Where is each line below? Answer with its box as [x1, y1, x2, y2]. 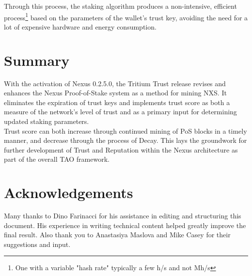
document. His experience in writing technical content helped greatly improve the [4, 220, 246, 230]
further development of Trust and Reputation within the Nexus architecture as [4, 144, 238, 154]
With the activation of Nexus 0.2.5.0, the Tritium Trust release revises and [4, 78, 226, 88]
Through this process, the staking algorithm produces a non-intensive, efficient [4, 1, 237, 11]
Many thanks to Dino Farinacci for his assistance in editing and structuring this [4, 211, 241, 221]
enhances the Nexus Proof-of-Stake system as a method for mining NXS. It [4, 88, 227, 98]
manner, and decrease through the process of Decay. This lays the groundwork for [4, 135, 247, 145]
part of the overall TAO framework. [4, 154, 110, 164]
